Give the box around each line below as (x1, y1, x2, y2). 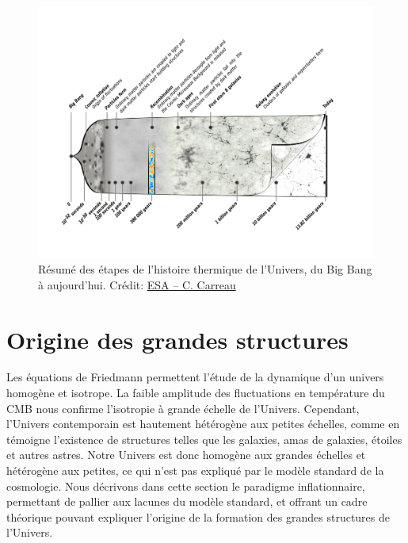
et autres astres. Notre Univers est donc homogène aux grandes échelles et (6, 446, 366, 463)
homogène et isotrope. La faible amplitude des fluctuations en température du (6, 384, 385, 401)
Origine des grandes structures (6, 323, 349, 355)
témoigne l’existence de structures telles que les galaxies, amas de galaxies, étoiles (6, 430, 402, 447)
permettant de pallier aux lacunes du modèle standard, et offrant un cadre (6, 493, 368, 510)
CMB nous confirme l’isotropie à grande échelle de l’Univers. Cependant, (6, 400, 360, 416)
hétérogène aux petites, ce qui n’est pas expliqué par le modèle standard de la (6, 462, 384, 479)
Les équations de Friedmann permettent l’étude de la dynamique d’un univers (6, 369, 384, 385)
